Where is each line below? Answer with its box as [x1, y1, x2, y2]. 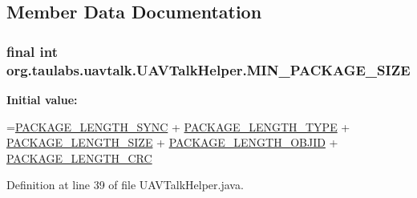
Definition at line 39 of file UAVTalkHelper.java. [6, 176, 244, 193]
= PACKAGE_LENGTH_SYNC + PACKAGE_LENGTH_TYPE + [6, 118, 350, 135]
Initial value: [6, 91, 78, 107]
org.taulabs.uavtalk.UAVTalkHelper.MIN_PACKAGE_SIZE [6, 59, 411, 79]
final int [6, 41, 59, 61]
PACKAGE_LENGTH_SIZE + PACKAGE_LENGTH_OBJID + [6, 134, 338, 151]
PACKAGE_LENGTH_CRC [6, 149, 152, 166]
